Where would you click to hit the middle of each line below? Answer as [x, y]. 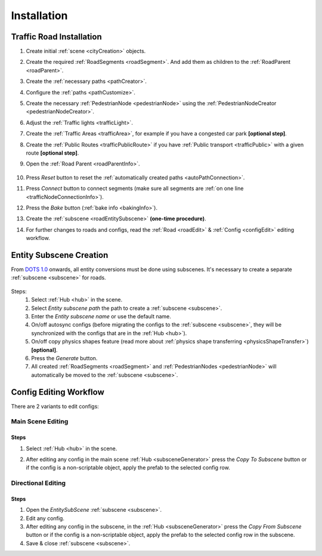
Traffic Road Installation [56, 37]
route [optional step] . [52, 153]
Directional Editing [38, 483]
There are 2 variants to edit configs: [55, 406]
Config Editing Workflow [58, 392]
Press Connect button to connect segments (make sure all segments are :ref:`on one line [135, 189]
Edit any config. [45, 518]
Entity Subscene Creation [60, 255]
